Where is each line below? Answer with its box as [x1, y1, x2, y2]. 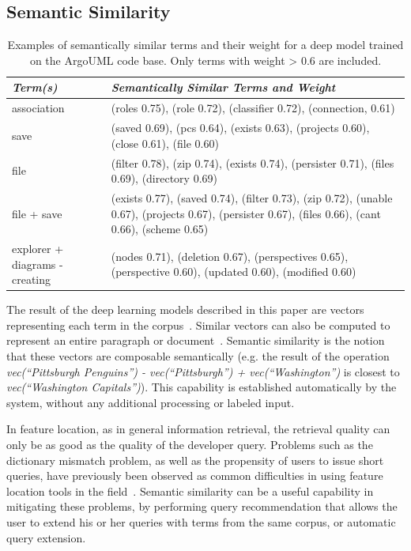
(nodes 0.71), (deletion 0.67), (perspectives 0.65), [111, 247, 349, 264]
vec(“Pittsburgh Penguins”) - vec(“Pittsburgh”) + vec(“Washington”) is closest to [6, 363, 400, 379]
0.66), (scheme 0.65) [111, 221, 209, 237]
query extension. [6, 529, 86, 545]
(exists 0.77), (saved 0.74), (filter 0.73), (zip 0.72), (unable [111, 189, 393, 206]
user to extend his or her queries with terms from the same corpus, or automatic [6, 513, 396, 530]
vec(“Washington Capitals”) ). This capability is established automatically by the [6, 379, 397, 395]
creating [12, 271, 51, 288]
